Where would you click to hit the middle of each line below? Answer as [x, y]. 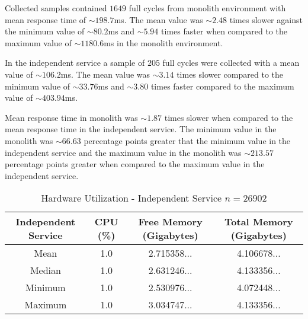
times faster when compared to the [224, 31]
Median [45, 270]
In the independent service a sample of [75, 63]
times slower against [266, 19]
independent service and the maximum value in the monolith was [123, 152]
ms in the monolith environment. [163, 42]
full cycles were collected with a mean [231, 63]
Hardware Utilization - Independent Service [131, 198]
